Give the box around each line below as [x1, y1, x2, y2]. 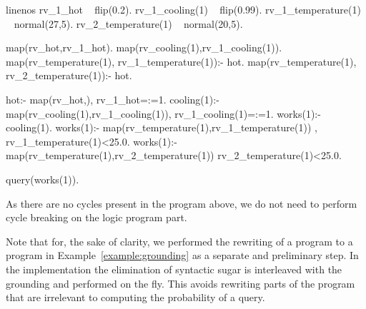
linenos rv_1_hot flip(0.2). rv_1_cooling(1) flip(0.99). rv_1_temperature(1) [6, 2, 361, 16]
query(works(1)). [6, 171, 79, 186]
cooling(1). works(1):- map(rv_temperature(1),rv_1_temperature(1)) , [6, 120, 317, 135]
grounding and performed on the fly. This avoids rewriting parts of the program [6, 275, 355, 290]
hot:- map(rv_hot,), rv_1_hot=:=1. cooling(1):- [6, 91, 219, 106]
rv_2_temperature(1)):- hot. [6, 68, 132, 83]
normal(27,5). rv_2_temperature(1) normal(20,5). [14, 16, 243, 31]
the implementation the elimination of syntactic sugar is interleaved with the [6, 261, 342, 276]
